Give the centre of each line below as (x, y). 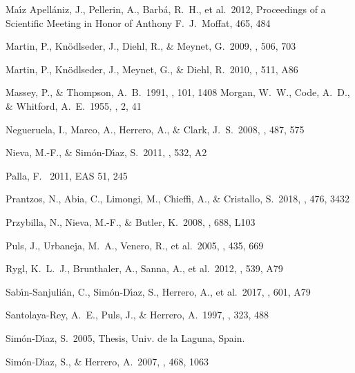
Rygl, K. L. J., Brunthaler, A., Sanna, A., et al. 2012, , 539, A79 (144, 268)
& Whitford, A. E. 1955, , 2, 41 (74, 105)
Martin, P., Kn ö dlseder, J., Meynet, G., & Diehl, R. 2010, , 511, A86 (152, 69)
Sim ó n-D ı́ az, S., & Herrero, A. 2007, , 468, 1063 (107, 361)
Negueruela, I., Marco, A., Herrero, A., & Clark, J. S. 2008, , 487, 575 (155, 129)
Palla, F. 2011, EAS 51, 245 (67, 175)
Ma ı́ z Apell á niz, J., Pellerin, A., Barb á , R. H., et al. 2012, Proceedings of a (166, 9)
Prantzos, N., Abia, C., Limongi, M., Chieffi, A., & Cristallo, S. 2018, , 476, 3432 (178, 199)
